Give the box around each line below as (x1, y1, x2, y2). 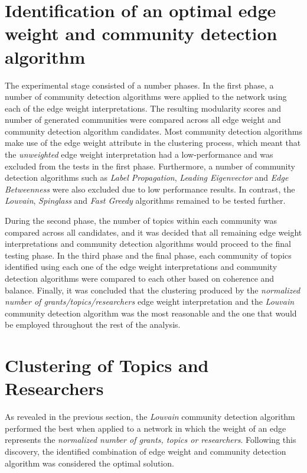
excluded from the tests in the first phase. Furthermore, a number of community (5, 159, 295, 172)
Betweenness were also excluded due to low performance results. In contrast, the (5, 182, 295, 195)
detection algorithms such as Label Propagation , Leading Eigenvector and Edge (5, 171, 289, 184)
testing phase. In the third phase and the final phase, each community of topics (5, 249, 292, 261)
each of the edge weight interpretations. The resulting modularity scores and (5, 102, 281, 114)
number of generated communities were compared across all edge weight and (5, 113, 281, 126)
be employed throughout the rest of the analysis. (5, 318, 181, 331)
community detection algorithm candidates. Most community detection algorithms (5, 125, 302, 137)
